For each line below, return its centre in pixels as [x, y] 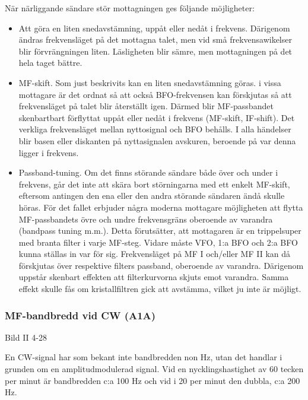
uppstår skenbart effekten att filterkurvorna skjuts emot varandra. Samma [154, 277]
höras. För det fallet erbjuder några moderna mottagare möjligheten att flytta [161, 207]
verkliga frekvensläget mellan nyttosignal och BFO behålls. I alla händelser [155, 129]
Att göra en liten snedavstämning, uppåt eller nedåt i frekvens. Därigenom [154, 28]
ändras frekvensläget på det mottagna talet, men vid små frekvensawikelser [155, 39]
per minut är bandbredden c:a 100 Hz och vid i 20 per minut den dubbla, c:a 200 [153, 380]
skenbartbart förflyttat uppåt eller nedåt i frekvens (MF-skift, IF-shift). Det [157, 117]
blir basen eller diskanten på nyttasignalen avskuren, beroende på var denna [157, 140]
